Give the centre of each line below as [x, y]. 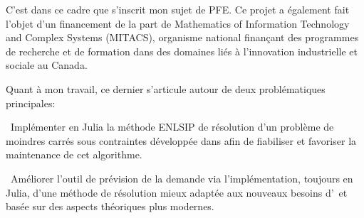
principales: [31, 103]
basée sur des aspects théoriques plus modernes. [110, 206]
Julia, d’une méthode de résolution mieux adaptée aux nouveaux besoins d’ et [177, 192]
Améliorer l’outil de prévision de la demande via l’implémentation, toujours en [182, 178]
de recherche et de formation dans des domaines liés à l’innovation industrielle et [182, 51]
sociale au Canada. [47, 65]
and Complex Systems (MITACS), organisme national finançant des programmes [182, 37]
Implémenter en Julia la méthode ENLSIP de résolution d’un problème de [172, 127]
